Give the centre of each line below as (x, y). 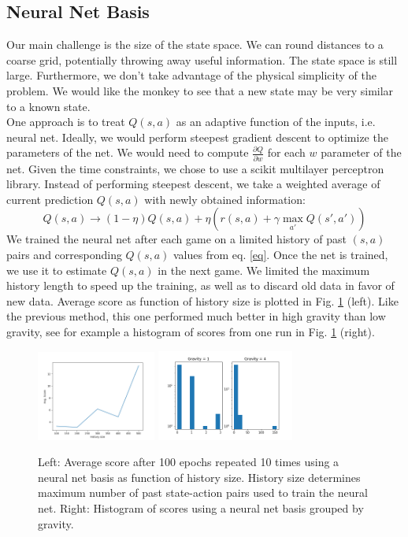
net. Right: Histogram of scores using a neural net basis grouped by (201, 508)
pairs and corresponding (64, 255)
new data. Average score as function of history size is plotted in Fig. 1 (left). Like (202, 300)
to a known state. (48, 106)
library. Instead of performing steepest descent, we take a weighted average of (193, 184)
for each (286, 152)
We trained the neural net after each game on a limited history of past (176, 239)
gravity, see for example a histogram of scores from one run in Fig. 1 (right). (191, 332)
